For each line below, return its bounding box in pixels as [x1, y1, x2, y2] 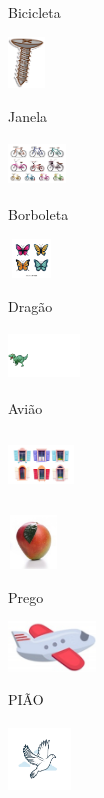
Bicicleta [8, 2, 61, 22]
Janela [8, 105, 48, 126]
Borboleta [8, 204, 69, 225]
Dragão [8, 295, 53, 316]
